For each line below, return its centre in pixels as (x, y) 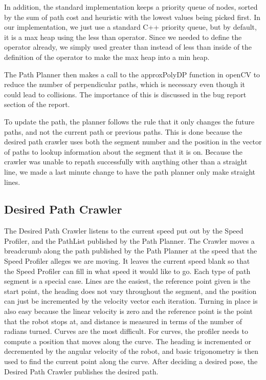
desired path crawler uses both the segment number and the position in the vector (133, 142)
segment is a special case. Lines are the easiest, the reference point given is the (127, 281)
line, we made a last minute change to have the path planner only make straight (130, 171)
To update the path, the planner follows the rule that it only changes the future (129, 121)
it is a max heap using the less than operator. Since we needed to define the (123, 37)
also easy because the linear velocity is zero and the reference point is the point (128, 311)
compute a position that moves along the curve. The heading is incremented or (128, 341)
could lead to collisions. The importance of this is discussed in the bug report (125, 94)
